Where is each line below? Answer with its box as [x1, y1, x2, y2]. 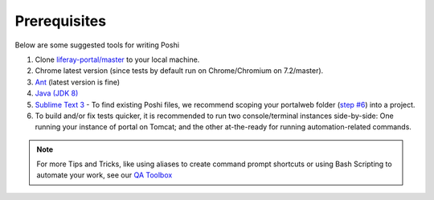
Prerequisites [14, 12, 107, 30]
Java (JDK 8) [35, 88, 79, 98]
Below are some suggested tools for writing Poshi [14, 40, 180, 50]
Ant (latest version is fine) [35, 77, 121, 87]
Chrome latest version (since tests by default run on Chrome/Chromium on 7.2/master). [35, 66, 324, 76]
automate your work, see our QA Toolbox [36, 170, 173, 180]
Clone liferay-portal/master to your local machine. [35, 55, 200, 64]
